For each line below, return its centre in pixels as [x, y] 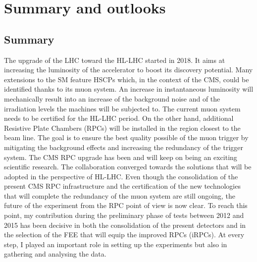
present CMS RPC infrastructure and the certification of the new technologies [122, 186]
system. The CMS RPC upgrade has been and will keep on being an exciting [121, 157]
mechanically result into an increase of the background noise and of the [112, 98]
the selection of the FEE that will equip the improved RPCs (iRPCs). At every [124, 235]
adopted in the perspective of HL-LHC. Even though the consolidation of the [121, 176]
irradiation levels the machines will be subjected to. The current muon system [122, 108]
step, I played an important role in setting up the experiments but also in [116, 244]
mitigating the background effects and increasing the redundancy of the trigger [124, 147]
